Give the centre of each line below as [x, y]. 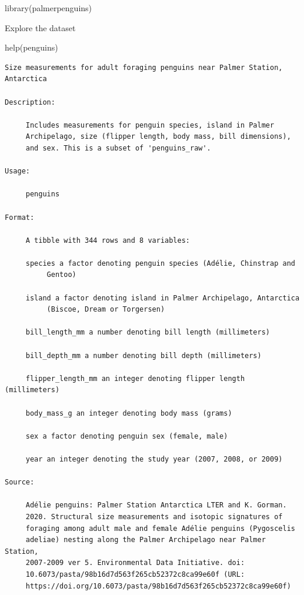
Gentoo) [61, 275]
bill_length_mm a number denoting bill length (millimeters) [148, 332]
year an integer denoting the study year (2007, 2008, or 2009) [154, 459]
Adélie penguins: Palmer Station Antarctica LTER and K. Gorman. [156, 505]
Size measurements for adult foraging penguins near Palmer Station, [144, 67]
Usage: [17, 171]
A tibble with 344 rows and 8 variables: [108, 240]
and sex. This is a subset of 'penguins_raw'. [118, 148]
